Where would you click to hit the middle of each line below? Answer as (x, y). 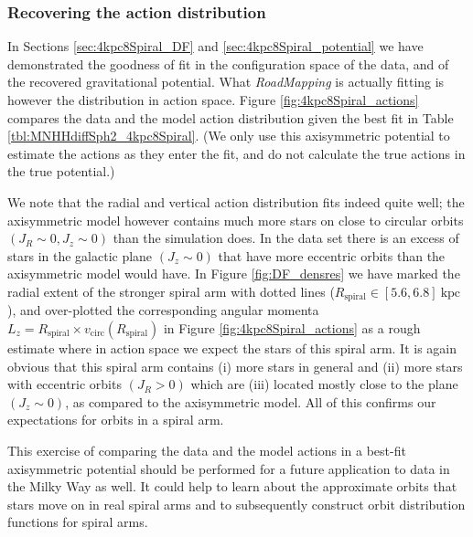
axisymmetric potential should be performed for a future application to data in (229, 468)
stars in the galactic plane (80, 255)
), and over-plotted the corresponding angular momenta (163, 310)
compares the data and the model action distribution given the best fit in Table (231, 117)
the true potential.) (61, 171)
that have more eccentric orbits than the (332, 255)
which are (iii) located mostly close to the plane (324, 384)
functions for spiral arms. (78, 522)
